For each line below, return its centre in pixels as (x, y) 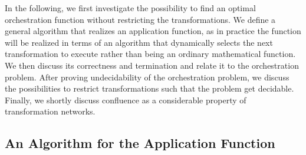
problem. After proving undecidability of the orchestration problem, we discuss (147, 77)
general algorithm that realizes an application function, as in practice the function (153, 31)
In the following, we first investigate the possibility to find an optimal (130, 8)
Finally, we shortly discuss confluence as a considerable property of (126, 100)
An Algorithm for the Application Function (140, 143)
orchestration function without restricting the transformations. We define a (140, 19)
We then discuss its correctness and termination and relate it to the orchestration (152, 65)
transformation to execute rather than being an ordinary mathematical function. (150, 54)
